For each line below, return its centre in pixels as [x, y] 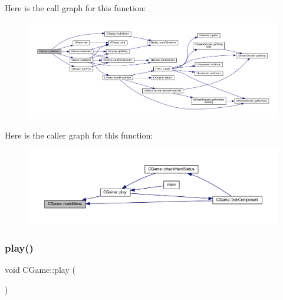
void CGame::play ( [40, 270]
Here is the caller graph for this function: [79, 135]
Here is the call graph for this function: [75, 8]
